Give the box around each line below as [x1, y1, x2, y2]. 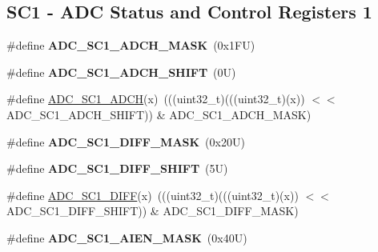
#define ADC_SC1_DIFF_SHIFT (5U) [6, 160, 228, 177]
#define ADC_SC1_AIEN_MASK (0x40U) [6, 229, 247, 246]
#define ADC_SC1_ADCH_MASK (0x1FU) [6, 37, 255, 54]
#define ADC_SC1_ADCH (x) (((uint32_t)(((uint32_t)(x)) [6, 90, 305, 107]
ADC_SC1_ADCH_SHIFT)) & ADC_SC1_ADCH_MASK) [6, 106, 312, 122]
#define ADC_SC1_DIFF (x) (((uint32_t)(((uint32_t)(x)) [6, 186, 299, 203]
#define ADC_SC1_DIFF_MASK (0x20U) [6, 133, 245, 150]
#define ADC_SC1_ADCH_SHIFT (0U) [6, 63, 236, 80]
